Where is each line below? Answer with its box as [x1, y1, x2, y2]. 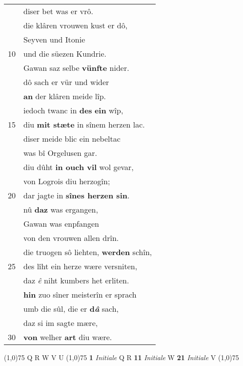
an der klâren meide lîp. [23, 90, 106, 102]
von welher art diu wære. [23, 331, 112, 343]
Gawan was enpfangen [23, 218, 99, 229]
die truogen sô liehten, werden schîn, [23, 246, 152, 258]
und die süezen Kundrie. [23, 48, 106, 59]
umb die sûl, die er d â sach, [23, 303, 119, 314]
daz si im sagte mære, [23, 317, 98, 328]
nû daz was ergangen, [23, 204, 98, 215]
